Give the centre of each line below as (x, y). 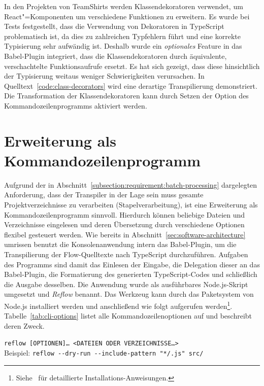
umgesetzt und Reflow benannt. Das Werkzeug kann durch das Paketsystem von (129, 294)
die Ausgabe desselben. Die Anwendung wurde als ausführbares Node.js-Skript (126, 284)
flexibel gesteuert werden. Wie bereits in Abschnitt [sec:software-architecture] (125, 234)
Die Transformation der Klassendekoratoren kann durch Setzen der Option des (126, 96)
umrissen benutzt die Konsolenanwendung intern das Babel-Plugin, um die (120, 244)
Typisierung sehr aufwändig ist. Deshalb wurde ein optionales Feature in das (123, 46)
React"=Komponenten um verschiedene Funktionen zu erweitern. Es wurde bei (127, 16)
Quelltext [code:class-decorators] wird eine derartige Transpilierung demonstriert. (131, 85)
